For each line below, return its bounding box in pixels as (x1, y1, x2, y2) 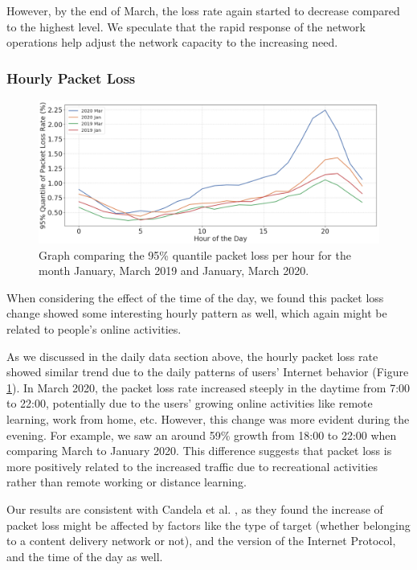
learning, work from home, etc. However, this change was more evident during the (6, 410, 410, 427)
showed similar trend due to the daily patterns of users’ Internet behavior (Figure (6, 363, 409, 380)
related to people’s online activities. (6, 321, 182, 338)
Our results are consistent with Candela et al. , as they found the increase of (6, 500, 383, 517)
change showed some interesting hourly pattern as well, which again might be (6, 305, 387, 322)
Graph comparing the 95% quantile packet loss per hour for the (39, 246, 351, 263)
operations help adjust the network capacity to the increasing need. (6, 34, 338, 51)
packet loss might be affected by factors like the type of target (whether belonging (6, 516, 411, 533)
